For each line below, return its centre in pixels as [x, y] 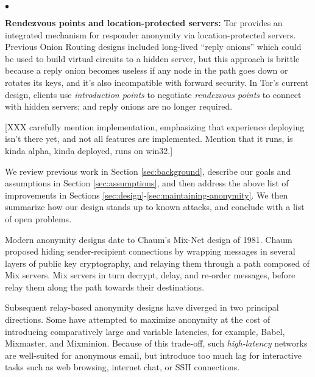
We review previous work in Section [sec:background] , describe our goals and [148, 171]
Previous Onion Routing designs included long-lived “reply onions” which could [153, 47]
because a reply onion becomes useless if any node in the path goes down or [147, 70]
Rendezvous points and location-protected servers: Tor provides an [144, 23]
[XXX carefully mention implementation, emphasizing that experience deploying [155, 126]
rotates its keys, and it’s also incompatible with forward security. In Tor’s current [157, 82]
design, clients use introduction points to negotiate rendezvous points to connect [153, 94]
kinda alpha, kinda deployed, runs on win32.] [89, 150]
